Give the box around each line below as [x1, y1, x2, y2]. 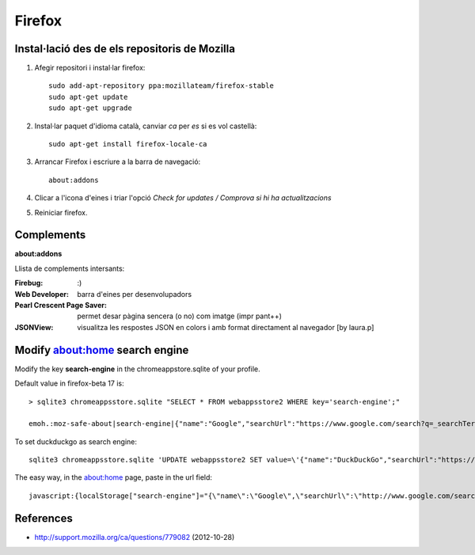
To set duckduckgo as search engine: [14, 436, 138, 447]
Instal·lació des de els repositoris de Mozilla [14, 42, 235, 55]
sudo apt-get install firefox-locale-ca [48, 139, 207, 149]
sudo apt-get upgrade [48, 104, 132, 112]
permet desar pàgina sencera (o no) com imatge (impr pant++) [77, 311, 283, 321]
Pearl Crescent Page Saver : [14, 301, 107, 310]
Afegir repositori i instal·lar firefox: [34, 63, 146, 73]
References [14, 511, 73, 525]
